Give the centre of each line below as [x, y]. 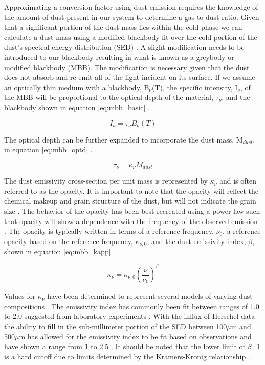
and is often [238, 181]
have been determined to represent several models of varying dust [150, 296]
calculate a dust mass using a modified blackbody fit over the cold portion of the [131, 37]
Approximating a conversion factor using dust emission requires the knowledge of [131, 7]
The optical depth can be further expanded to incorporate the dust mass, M [124, 139]
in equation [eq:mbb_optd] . [48, 149]
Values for [20, 296]
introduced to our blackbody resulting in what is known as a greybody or [119, 57]
